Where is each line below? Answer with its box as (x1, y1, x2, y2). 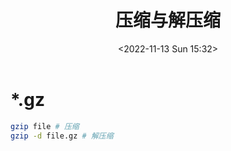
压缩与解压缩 (114, 9, 221, 32)
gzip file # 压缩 (10, 121, 80, 131)
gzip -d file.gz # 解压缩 (10, 131, 114, 141)
